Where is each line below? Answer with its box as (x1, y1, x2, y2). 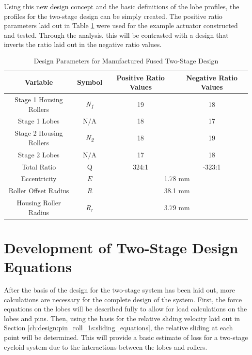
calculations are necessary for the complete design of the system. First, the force (4, 294, 242, 304)
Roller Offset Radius (8, 185, 69, 196)
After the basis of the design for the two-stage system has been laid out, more (4, 285, 235, 295)
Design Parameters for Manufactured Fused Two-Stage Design (33, 55, 219, 65)
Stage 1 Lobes (18, 116, 60, 126)
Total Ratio (21, 161, 56, 171)
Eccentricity (21, 173, 57, 184)
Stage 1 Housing (15, 94, 63, 104)
